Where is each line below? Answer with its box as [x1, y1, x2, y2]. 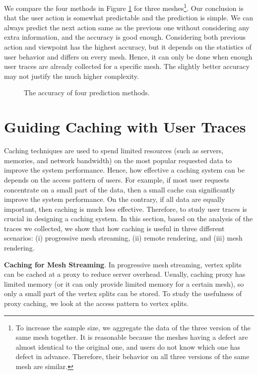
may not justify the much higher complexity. [4, 70, 139, 81]
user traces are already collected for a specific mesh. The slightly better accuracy [4, 61, 250, 71]
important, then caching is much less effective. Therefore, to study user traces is [4, 203, 247, 214]
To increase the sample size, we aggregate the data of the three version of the [15, 322, 251, 332]
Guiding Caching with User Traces [4, 117, 246, 137]
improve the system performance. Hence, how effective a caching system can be [4, 165, 245, 175]
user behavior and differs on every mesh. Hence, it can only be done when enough [4, 51, 253, 62]
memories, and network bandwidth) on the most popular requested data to [4, 155, 232, 165]
